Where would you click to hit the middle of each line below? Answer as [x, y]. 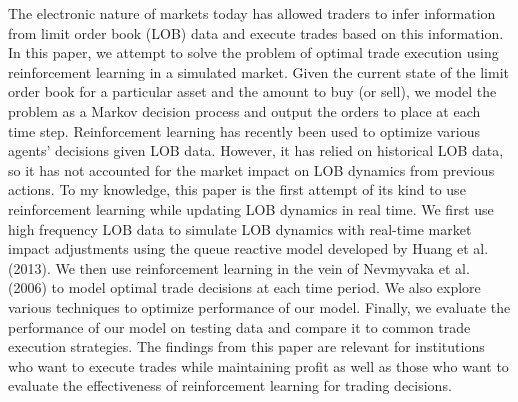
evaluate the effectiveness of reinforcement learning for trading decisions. [230, 385]
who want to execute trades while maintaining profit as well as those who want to [258, 365]
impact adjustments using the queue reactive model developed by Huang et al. [248, 248]
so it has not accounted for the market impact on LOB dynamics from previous [251, 169]
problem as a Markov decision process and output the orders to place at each [244, 110]
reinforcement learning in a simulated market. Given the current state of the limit [258, 71]
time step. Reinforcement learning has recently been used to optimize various [244, 130]
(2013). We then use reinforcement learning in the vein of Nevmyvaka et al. [239, 267]
